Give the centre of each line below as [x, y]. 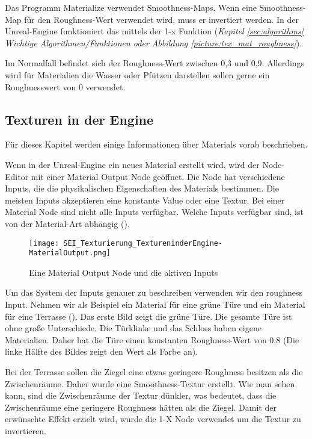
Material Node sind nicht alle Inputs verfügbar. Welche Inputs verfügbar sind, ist [154, 212]
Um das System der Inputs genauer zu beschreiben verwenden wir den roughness [154, 292]
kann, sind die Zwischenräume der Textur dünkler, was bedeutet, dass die [141, 395]
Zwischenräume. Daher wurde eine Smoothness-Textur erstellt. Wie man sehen [150, 383]
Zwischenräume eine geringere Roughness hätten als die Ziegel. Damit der [141, 407]
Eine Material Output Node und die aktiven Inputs [124, 272]
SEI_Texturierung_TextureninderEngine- [143, 243]
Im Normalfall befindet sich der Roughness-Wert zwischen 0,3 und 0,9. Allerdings [155, 63]
